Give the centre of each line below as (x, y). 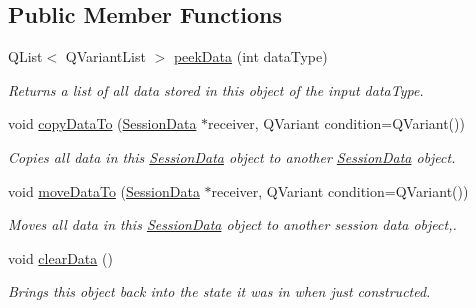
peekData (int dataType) (250, 56)
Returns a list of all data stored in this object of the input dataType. (216, 89)
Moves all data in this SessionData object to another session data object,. (232, 224)
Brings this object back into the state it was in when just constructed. (219, 291)
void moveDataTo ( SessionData (104, 190)
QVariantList (105, 56)
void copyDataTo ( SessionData (102, 123)
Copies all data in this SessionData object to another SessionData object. (232, 156)
